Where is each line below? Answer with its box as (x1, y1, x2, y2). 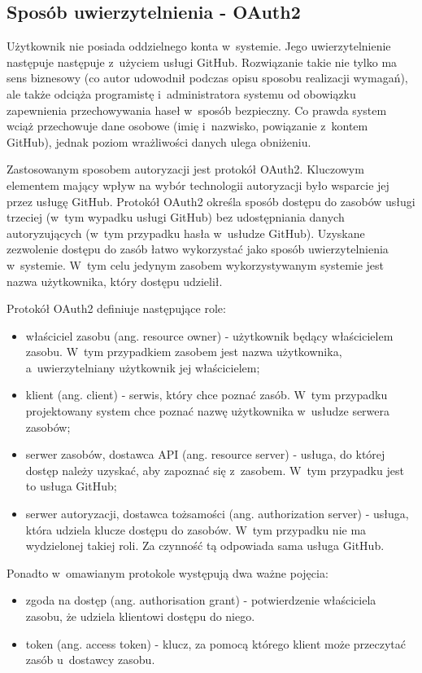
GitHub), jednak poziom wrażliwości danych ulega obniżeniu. (7, 133, 311, 150)
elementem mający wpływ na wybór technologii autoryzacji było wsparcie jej (7, 176, 389, 193)
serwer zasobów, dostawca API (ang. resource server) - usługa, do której (25, 446, 385, 463)
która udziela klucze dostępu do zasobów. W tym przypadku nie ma (25, 521, 367, 538)
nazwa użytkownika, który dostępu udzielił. (7, 272, 223, 289)
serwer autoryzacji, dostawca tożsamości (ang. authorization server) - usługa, (25, 505, 409, 522)
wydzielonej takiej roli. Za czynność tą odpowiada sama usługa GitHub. (25, 537, 385, 554)
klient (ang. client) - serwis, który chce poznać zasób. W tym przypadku (25, 386, 388, 403)
